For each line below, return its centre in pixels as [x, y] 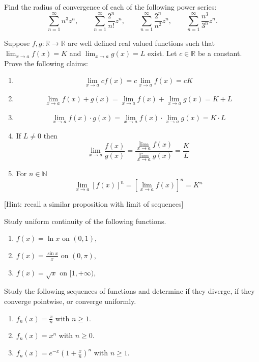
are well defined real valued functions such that [141, 43]
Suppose [17, 43]
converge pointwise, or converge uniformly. [70, 301]
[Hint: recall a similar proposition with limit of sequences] [94, 204]
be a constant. [220, 53]
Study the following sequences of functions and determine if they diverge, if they [129, 291]
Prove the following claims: [46, 63]
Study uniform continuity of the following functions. [85, 221]
